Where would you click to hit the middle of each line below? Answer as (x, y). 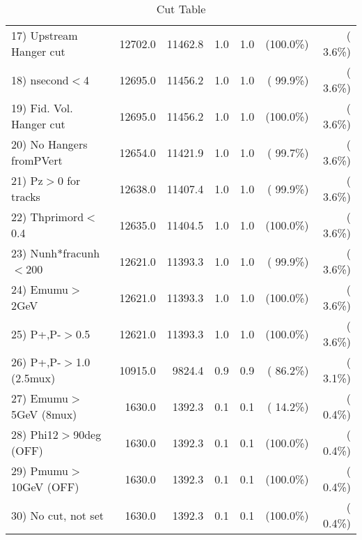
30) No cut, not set (57, 515)
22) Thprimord (48, 217)
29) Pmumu (40, 471)
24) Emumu (40, 289)
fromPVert (37, 160)
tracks (26, 196)
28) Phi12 (35, 434)
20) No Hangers (49, 144)
